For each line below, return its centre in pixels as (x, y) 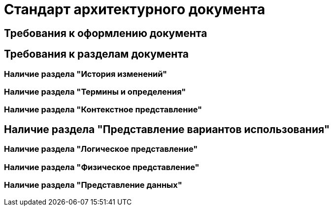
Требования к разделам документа (96, 54)
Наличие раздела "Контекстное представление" (103, 110)
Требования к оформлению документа (106, 33)
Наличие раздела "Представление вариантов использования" (167, 129)
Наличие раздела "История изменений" (86, 74)
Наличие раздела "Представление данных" (93, 185)
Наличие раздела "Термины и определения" (95, 91)
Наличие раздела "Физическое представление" (102, 167)
